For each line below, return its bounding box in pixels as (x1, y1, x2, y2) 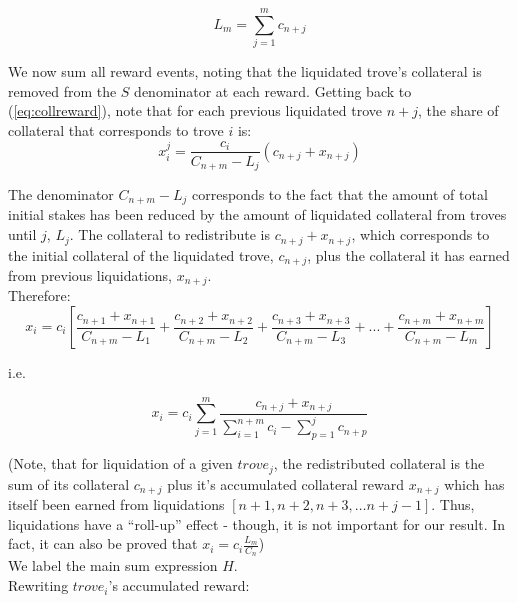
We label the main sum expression (8, 555, 218, 576)
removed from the (8, 80, 117, 101)
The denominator (8, 184, 114, 205)
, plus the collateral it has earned (307, 244, 510, 265)
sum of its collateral (8, 473, 130, 494)
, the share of (418, 100, 499, 121)
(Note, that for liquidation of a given (8, 453, 233, 474)
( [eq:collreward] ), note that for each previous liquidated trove (8, 100, 383, 121)
